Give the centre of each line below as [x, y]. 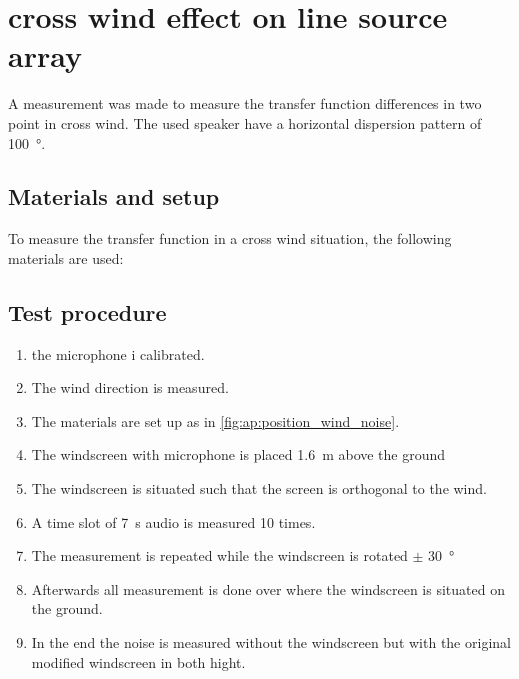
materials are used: [66, 257]
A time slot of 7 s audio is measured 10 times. [173, 521]
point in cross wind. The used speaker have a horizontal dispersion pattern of [245, 122]
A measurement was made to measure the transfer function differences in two [245, 103]
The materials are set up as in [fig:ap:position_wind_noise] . [215, 420]
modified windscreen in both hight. [138, 661]
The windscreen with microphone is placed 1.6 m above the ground [238, 454]
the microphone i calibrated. [118, 353]
